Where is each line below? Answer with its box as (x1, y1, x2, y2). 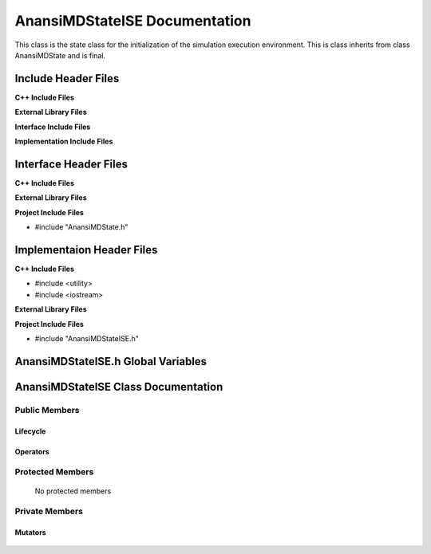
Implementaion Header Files (14, 243, 158, 257)
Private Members (14, 506, 84, 517)
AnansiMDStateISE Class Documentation (14, 379, 223, 394)
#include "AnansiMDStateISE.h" (34, 333, 139, 343)
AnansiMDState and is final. (14, 50, 106, 60)
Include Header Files (14, 72, 120, 85)
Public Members (14, 404, 80, 415)
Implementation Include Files (14, 136, 113, 147)
